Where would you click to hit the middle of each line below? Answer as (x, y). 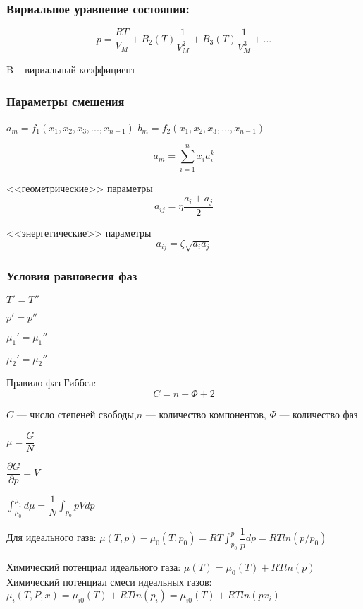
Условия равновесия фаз (72, 275)
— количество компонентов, (206, 414)
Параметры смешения (66, 101)
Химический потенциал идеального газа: (94, 567)
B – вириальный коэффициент (71, 70)
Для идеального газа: (51, 537)
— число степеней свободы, (76, 414)
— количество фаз (319, 414)
